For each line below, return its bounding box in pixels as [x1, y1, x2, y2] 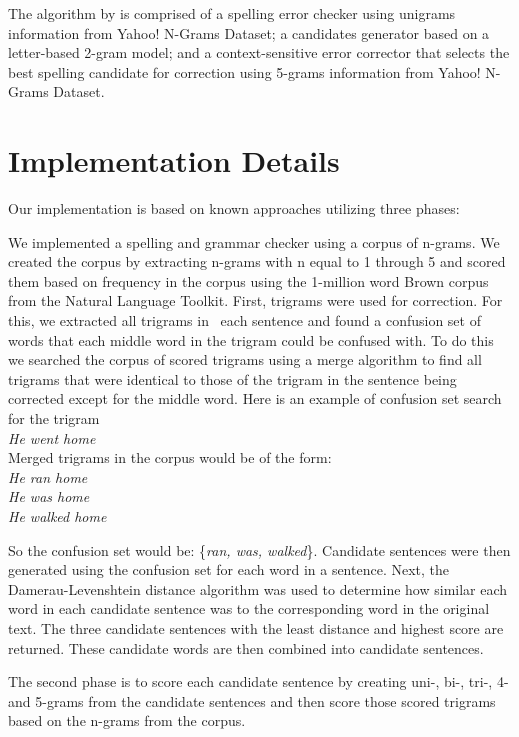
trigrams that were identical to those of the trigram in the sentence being [8, 368, 457, 389]
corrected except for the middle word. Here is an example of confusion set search [8, 388, 502, 409]
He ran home [8, 466, 88, 487]
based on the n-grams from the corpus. [8, 710, 246, 731]
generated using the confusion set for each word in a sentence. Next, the [8, 559, 449, 580]
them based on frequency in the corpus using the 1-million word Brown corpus [8, 270, 489, 291]
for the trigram [8, 408, 100, 429]
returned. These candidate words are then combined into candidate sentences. [8, 637, 484, 658]
